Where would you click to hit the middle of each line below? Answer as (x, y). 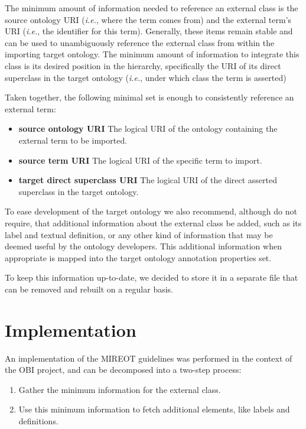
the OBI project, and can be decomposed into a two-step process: (123, 370)
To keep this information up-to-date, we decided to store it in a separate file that (152, 277)
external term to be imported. (73, 140)
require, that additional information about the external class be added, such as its (153, 222)
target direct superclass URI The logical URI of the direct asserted (148, 180)
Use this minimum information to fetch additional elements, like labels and (154, 409)
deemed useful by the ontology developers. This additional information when (143, 246)
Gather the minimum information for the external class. (120, 389)
